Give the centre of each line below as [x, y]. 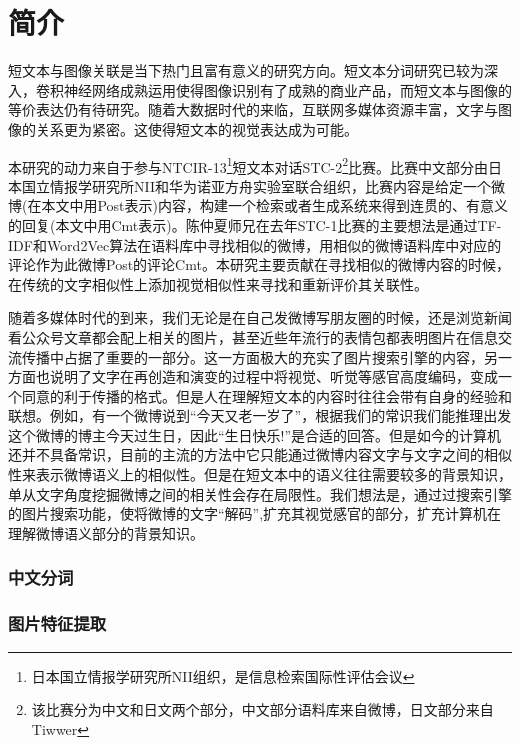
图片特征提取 [57, 623]
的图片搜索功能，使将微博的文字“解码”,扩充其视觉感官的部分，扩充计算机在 [255, 513]
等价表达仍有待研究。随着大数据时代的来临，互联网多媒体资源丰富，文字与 [253, 109]
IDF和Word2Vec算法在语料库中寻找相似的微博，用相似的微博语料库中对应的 [255, 244]
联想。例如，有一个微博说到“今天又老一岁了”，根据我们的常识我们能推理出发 [260, 415]
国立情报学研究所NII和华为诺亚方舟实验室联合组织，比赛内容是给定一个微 [263, 185]
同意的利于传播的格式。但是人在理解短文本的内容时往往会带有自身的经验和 [266, 395]
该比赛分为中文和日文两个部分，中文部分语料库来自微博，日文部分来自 [262, 709]
